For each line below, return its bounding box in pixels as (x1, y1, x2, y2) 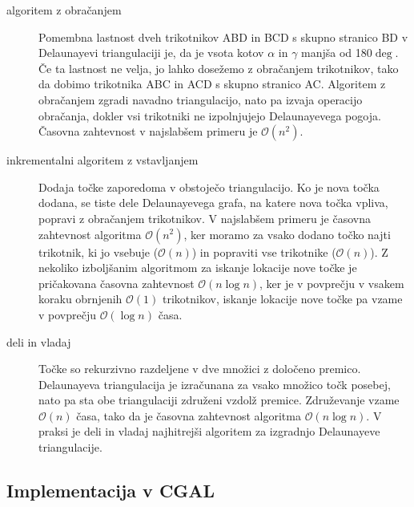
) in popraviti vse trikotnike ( (191, 243, 336, 260)
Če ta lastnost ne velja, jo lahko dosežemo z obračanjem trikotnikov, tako (38, 59, 399, 76)
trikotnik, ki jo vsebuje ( (38, 243, 159, 260)
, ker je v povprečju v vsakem (259, 274, 404, 291)
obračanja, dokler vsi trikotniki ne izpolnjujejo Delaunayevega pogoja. (38, 107, 381, 124)
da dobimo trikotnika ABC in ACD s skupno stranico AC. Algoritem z (38, 75, 386, 92)
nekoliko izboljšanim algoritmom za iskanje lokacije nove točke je (38, 259, 357, 276)
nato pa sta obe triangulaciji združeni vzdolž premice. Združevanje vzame (38, 391, 400, 408)
